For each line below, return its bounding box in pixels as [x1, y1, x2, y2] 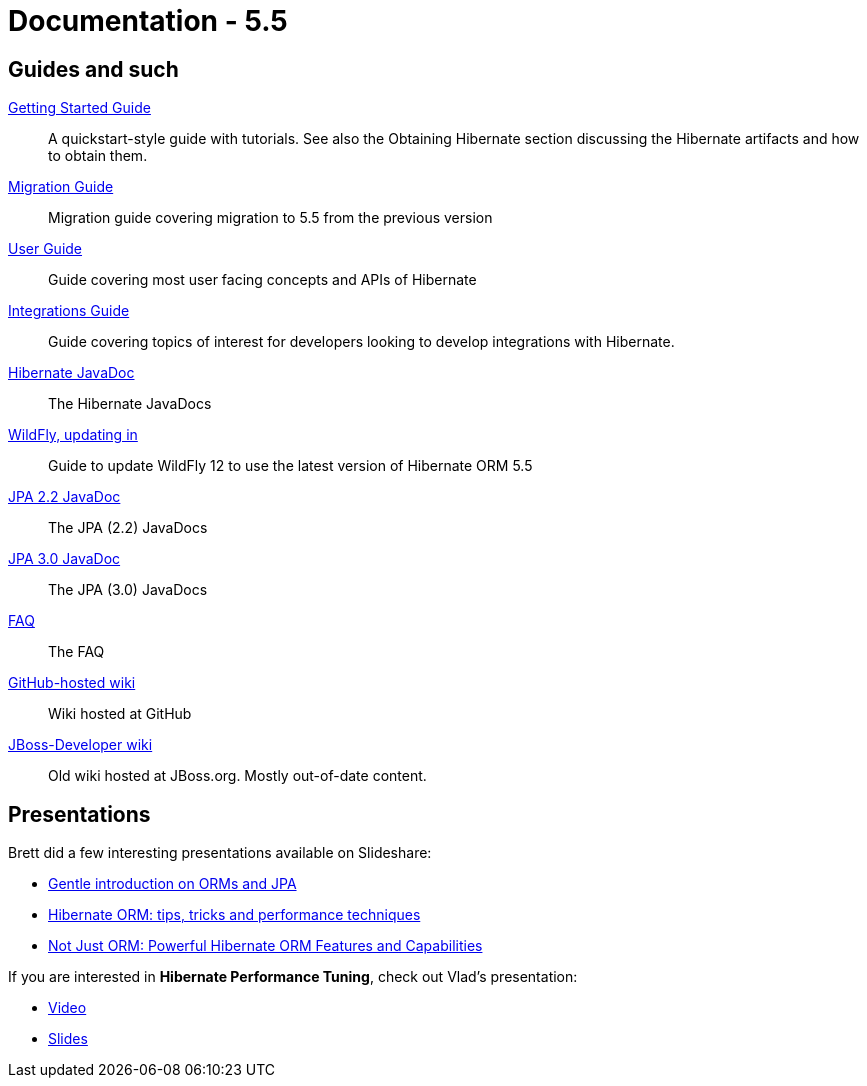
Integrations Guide [8, 302, 130, 320]
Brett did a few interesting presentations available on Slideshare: [8, 844, 432, 862]
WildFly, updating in [8, 426, 138, 444]
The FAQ [48, 643, 105, 661]
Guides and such [8, 56, 179, 82]
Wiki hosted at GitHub [48, 705, 192, 723]
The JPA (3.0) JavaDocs [48, 581, 208, 599]
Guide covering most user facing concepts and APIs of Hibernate [48, 271, 477, 289]
